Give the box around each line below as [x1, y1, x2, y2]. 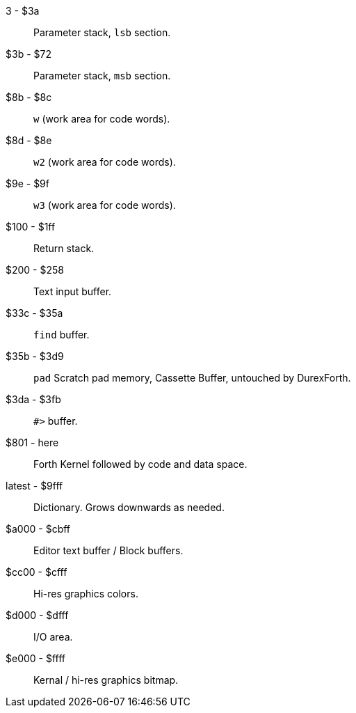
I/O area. [33, 631, 73, 643]
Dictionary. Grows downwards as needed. [33, 501, 225, 513]
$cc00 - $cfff [6, 566, 67, 578]
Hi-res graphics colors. [33, 588, 138, 600]
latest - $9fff [6, 480, 63, 492]
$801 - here [6, 437, 59, 448]
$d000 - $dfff [6, 609, 69, 621]
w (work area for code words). [33, 113, 170, 125]
